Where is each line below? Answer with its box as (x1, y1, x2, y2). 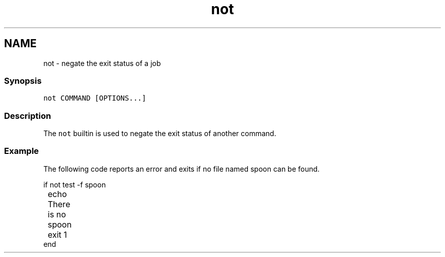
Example (4, 146, 39, 156)
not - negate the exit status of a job (43, 58, 161, 68)
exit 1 (48, 229, 67, 240)
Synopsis (4, 75, 42, 86)
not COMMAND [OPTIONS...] (43, 94, 146, 103)
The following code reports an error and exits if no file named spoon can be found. (43, 164, 320, 173)
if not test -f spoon (43, 180, 106, 189)
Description (4, 110, 51, 121)
